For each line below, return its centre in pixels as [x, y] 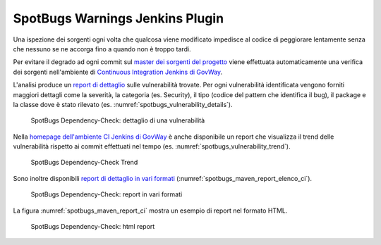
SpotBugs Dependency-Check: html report [93, 227]
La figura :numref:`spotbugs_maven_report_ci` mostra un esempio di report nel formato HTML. [150, 211]
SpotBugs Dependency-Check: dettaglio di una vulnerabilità [118, 120]
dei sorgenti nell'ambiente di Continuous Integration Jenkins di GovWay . [118, 72]
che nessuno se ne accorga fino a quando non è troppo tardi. [102, 49]
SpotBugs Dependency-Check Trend [84, 163]
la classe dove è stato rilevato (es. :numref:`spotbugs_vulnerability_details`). [123, 104]
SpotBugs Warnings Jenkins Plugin [119, 18]
